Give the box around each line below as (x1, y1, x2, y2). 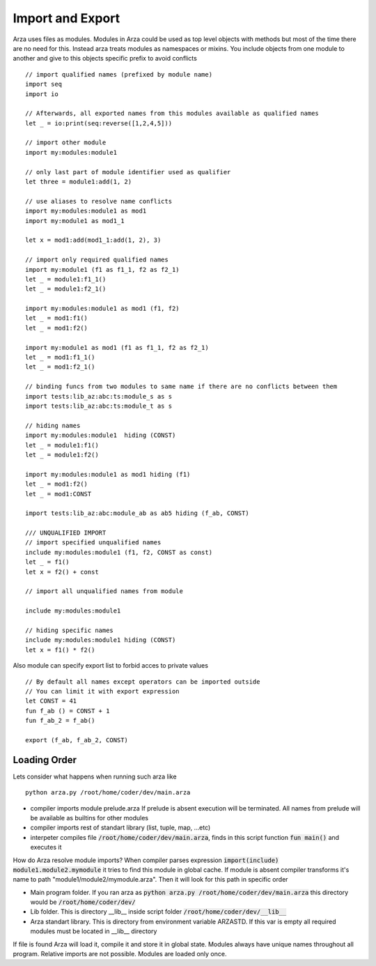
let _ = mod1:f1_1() (25, 353, 95, 362)
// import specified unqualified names (25, 539, 162, 546)
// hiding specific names (25, 626, 114, 634)
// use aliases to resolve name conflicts (25, 197, 173, 205)
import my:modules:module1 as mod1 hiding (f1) (25, 470, 191, 478)
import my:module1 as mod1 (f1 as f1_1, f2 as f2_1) (25, 344, 209, 351)
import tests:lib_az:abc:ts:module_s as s (25, 392, 173, 400)
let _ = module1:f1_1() (25, 275, 107, 283)
